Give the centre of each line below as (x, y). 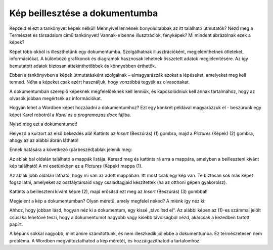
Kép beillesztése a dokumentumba (84, 13)
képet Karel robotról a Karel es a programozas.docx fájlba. (70, 115)
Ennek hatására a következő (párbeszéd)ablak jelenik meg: (71, 149)
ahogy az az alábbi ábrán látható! (44, 140)
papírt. (16, 224)
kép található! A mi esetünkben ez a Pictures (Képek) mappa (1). (76, 166)
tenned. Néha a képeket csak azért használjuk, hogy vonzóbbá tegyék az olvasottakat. (100, 82)
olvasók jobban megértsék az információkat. (56, 98)
